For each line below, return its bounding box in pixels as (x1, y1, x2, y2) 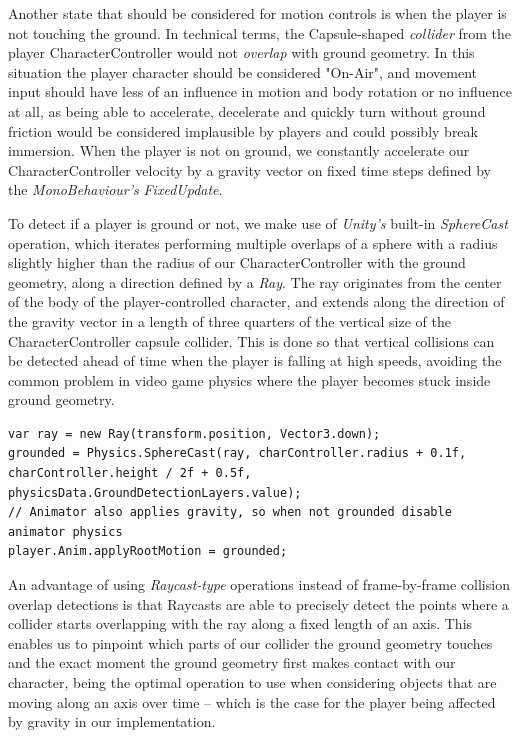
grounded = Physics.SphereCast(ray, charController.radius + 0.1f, (8, 446, 467, 461)
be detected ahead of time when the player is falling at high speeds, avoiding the (8, 350, 502, 371)
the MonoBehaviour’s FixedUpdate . (8, 179, 223, 200)
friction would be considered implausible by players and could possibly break (8, 120, 478, 141)
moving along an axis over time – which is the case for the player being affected (8, 691, 496, 712)
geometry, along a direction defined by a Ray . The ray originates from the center (8, 271, 502, 292)
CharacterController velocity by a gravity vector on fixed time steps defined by (8, 159, 491, 180)
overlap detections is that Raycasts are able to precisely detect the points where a (8, 593, 509, 614)
